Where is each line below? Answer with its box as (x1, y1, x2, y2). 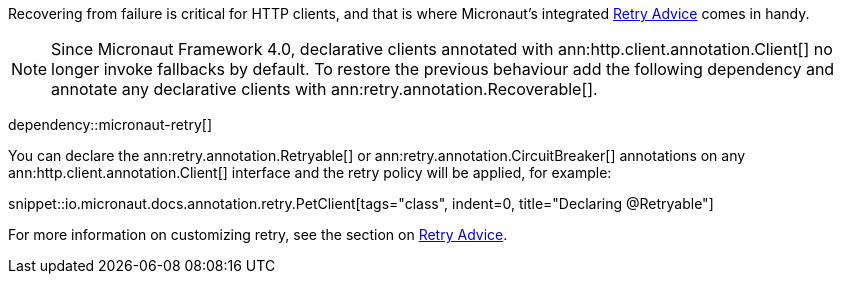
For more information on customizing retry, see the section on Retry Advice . (8, 226, 508, 243)
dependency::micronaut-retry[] (8, 116, 212, 133)
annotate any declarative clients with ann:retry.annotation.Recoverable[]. (51, 79, 598, 99)
